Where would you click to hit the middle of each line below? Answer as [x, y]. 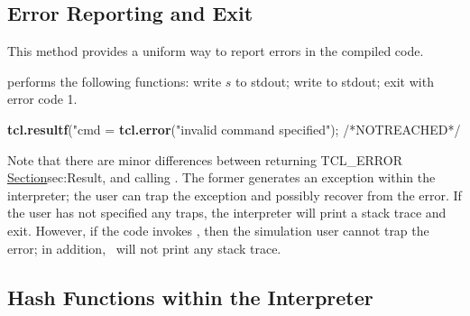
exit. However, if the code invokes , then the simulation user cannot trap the [218, 230]
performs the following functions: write [115, 81]
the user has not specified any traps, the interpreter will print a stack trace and [227, 213]
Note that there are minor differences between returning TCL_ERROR [205, 159]
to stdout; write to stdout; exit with [335, 81]
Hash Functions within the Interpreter [190, 297]
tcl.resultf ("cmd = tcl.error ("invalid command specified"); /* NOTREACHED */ [234, 129]
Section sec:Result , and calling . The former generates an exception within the [221, 177]
